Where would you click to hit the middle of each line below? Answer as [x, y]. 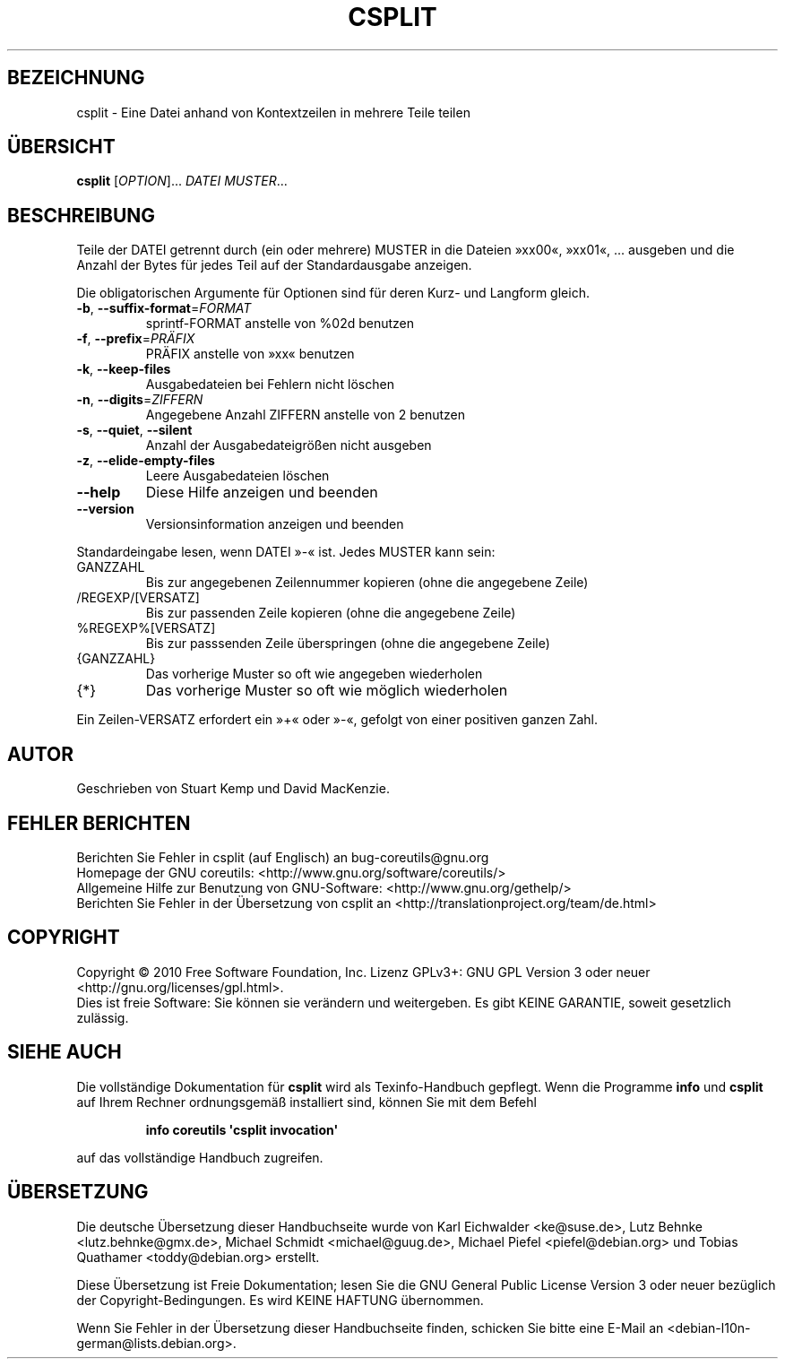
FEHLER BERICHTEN [99, 823]
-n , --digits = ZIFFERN [140, 400]
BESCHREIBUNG [82, 215]
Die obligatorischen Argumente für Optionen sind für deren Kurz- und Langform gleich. [333, 293]
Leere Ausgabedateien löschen [237, 476]
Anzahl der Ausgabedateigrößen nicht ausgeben [289, 445]
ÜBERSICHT [61, 147]
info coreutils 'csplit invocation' [242, 1129]
